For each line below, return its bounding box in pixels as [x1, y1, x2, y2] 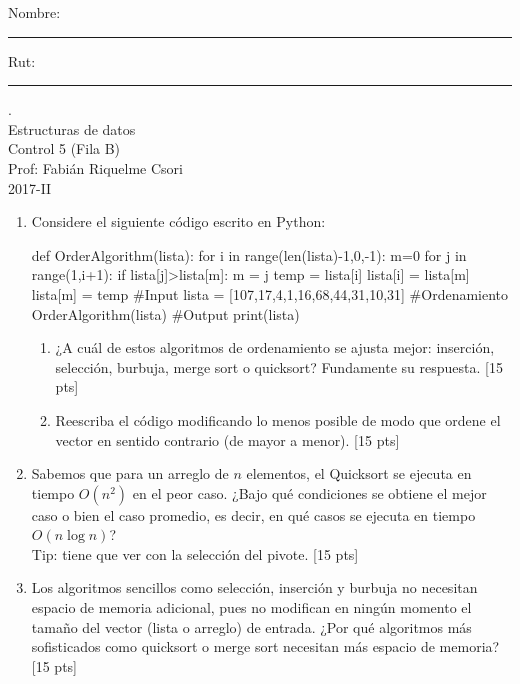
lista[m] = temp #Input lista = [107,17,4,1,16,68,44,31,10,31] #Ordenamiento [31, 283, 509, 304]
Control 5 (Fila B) [8, 138, 121, 159]
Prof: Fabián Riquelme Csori [8, 157, 183, 178]
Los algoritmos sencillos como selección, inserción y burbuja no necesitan [31, 577, 478, 598]
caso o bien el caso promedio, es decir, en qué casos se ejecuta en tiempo [31, 504, 476, 525]
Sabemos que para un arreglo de [31, 463, 229, 484]
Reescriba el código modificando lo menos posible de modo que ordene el [55, 409, 501, 430]
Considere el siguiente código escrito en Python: [31, 211, 326, 232]
